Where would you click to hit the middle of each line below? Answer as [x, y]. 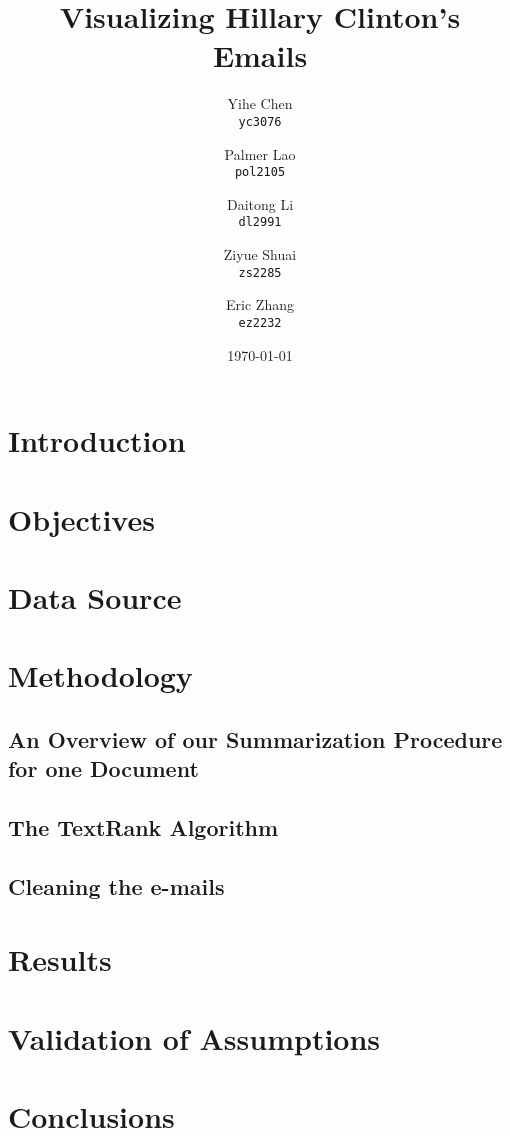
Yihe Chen [260, 103]
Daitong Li [260, 203]
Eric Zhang [260, 304]
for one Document [103, 768]
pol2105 [260, 172]
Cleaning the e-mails [116, 885]
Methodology [100, 675]
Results [60, 959]
